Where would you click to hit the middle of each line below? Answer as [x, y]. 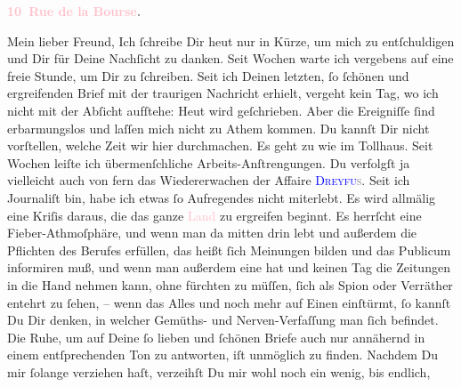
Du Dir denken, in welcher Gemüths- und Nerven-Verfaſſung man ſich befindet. [223, 320]
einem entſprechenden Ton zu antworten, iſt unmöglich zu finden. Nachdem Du [223, 355]
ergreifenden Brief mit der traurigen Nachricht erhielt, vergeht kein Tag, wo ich [223, 93]
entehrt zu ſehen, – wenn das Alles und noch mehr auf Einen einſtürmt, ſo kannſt [229, 302]
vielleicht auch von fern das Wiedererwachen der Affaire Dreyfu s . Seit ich [209, 180]
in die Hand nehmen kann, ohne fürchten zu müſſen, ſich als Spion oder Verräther [230, 284]
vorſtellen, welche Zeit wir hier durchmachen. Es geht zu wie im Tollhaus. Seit [220, 145]
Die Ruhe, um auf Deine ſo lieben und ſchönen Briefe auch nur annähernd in [216, 337]
